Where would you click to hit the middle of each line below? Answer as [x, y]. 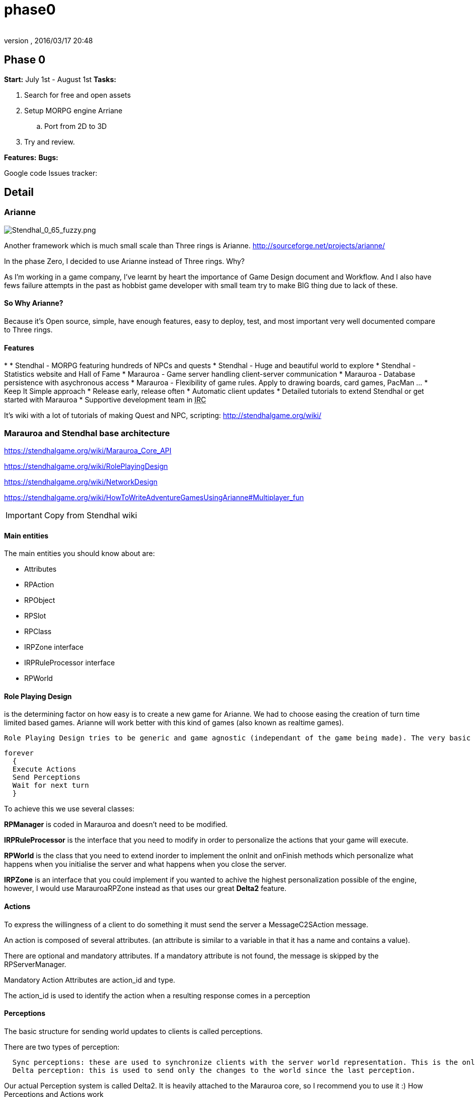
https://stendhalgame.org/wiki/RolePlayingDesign [86, 466]
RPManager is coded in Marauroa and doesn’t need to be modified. [116, 825]
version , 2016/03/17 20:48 [49, 40]
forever [19, 753]
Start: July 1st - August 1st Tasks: [60, 79]
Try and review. [50, 142]
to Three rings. [28, 330]
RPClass [38, 632]
